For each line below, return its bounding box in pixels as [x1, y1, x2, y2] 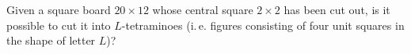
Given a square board [6, 2, 111, 17]
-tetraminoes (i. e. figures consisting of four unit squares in [121, 16, 405, 33]
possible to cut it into [6, 16, 111, 33]
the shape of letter [6, 32, 96, 49]
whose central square [152, 2, 253, 17]
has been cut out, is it [284, 2, 390, 17]
